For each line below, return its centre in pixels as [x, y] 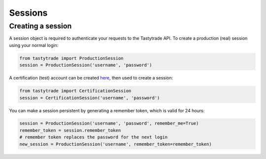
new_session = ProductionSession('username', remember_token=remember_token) [116, 144]
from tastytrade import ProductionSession [71, 58]
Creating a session [40, 26]
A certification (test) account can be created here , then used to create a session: [91, 78]
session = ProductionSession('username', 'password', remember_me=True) [109, 123]
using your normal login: [34, 45]
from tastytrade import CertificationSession [75, 91]
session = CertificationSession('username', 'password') [90, 98]
